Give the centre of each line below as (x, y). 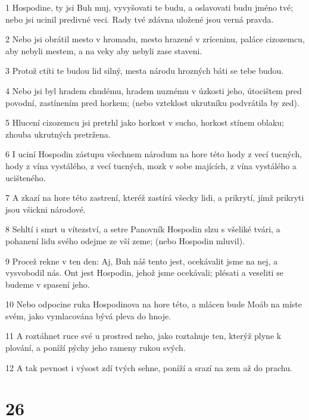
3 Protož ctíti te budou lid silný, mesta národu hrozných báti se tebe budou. (145, 71)
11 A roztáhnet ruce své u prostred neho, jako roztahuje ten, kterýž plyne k (143, 336)
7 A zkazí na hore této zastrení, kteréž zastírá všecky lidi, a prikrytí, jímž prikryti (155, 197)
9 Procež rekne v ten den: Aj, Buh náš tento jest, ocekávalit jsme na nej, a (142, 261)
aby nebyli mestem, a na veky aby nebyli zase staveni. (104, 50)
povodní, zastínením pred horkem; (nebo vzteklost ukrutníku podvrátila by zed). (152, 102)
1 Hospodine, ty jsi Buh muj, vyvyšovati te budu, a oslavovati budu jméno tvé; (149, 7)
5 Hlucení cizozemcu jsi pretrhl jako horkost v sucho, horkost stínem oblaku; (145, 122)
